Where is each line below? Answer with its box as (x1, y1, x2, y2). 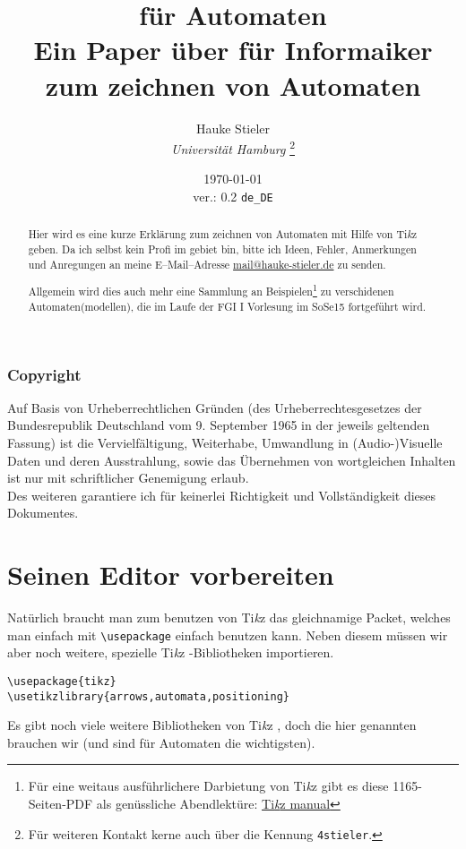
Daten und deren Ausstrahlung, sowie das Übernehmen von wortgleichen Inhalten (7, 450, 456, 469)
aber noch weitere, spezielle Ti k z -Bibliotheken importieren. (7, 643, 334, 662)
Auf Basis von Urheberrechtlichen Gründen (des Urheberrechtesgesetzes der (7, 398, 422, 416)
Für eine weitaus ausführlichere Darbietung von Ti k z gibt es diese (28, 776, 389, 795)
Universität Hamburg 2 (171, 137, 295, 158)
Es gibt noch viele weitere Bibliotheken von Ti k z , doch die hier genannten (7, 716, 417, 734)
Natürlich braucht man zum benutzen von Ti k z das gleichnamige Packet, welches (7, 608, 451, 627)
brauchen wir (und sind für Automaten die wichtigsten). (7, 733, 315, 751)
